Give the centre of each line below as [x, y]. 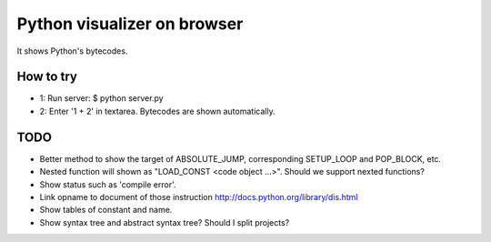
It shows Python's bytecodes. [72, 51]
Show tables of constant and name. [106, 210]
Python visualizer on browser [130, 24]
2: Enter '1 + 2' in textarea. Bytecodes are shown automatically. [158, 111]
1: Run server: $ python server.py [101, 98]
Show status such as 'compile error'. [108, 184]
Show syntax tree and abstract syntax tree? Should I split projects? [165, 222]
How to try [47, 77]
